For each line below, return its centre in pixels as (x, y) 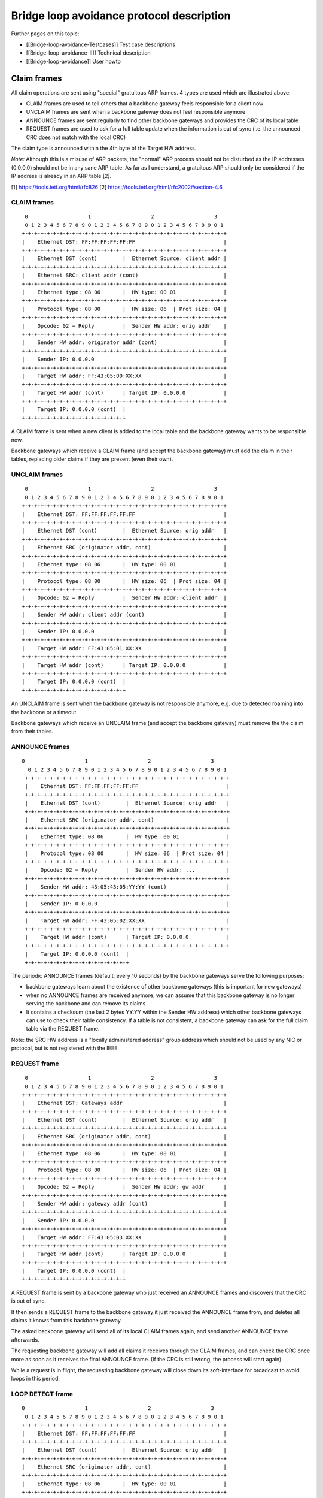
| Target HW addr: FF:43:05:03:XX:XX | (124, 1237)
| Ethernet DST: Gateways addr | (124, 1103)
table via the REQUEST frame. (63, 1029)
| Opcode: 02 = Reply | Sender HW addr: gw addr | (124, 1187)
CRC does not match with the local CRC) (76, 137)
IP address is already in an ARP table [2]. (61, 176)
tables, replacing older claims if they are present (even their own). (92, 459)
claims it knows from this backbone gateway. (67, 1321)
